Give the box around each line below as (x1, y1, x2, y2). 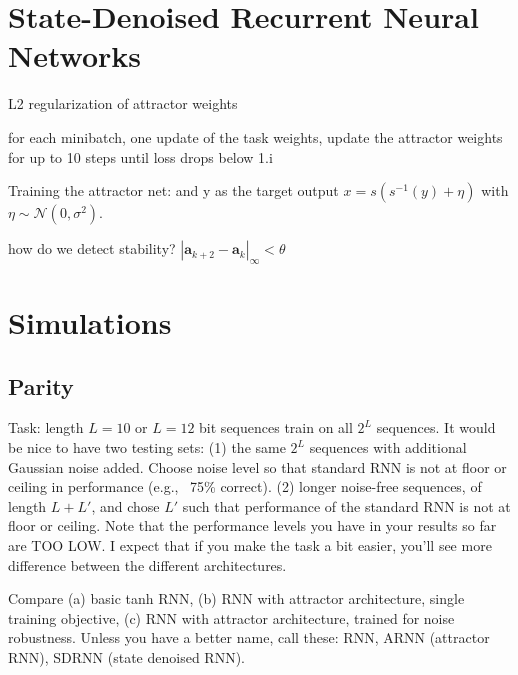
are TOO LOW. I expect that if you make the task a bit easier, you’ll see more (8, 535, 492, 556)
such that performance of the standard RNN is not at (182, 495, 511, 516)
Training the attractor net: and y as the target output (8, 180, 339, 201)
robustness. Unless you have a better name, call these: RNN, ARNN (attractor (8, 627, 490, 648)
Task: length (8, 417, 84, 438)
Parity (8, 370, 74, 401)
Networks (8, 35, 142, 76)
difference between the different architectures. (8, 554, 287, 575)
